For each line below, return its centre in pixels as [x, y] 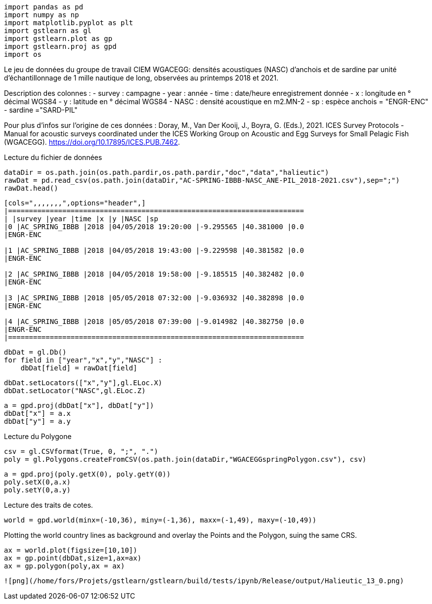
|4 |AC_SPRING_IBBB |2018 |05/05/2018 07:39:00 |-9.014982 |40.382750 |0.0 [154, 322]
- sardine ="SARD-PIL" [41, 110]
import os [23, 54]
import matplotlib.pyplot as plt [69, 23]
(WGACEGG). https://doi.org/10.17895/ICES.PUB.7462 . [92, 142]
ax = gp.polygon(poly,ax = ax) [65, 566]
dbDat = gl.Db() [35, 352]
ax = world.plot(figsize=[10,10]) [71, 550]
